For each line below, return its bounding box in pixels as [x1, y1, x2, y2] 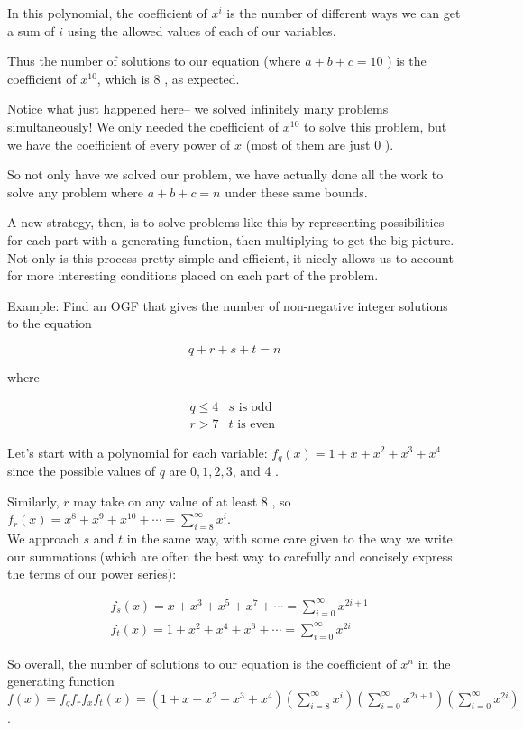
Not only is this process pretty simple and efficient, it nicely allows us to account [7, 248, 454, 267]
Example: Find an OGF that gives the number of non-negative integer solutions [7, 296, 448, 315]
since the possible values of [7, 461, 156, 480]
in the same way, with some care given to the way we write [126, 529, 453, 547]
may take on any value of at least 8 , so [73, 491, 291, 510]
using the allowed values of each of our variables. [67, 21, 336, 40]
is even [237, 417, 275, 431]
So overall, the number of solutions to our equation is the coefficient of [7, 653, 397, 672]
